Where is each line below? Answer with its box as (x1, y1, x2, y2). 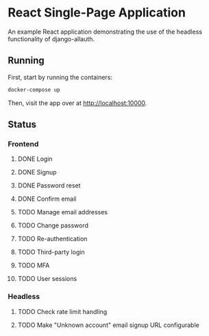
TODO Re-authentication (17, 235, 88, 243)
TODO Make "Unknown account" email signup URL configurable (17, 321, 199, 329)
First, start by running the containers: (8, 73, 112, 81)
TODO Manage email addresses (17, 208, 108, 216)
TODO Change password (17, 221, 88, 229)
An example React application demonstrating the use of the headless (8, 27, 203, 36)
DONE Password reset (17, 181, 81, 190)
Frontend (8, 139, 39, 148)
